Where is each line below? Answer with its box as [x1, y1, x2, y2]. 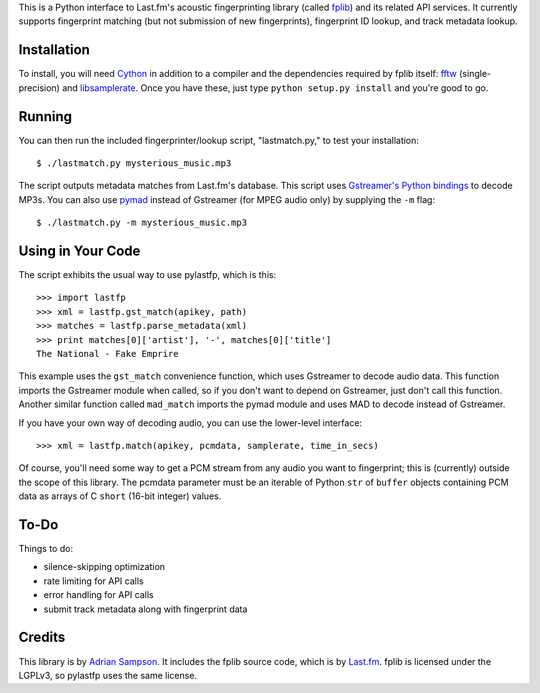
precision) [18, 81, 60, 94]
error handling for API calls [43, 589, 154, 601]
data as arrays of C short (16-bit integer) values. [18, 490, 222, 502]
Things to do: [18, 543, 74, 555]
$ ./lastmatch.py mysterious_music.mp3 [36, 157, 232, 169]
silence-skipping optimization [43, 561, 165, 573]
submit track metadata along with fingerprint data [43, 603, 248, 615]
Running [18, 108, 73, 125]
